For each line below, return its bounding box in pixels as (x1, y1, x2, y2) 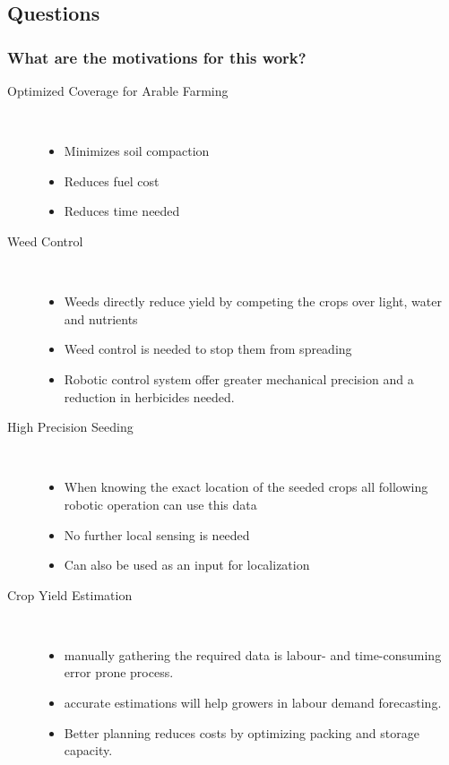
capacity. (64, 741, 113, 760)
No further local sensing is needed (64, 525, 250, 544)
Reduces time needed (64, 202, 180, 220)
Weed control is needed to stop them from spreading (64, 340, 352, 358)
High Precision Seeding (7, 417, 134, 436)
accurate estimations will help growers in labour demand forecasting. (64, 693, 442, 712)
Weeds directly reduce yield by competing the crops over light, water (64, 292, 442, 311)
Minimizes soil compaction (64, 142, 210, 160)
